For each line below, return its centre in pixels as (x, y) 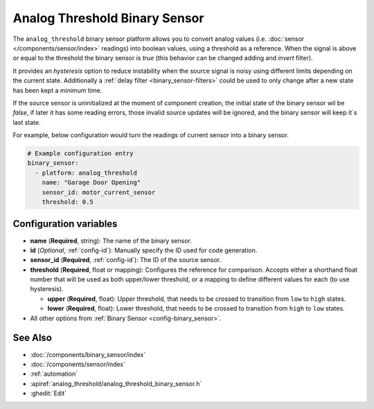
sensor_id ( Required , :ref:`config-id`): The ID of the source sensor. (126, 260)
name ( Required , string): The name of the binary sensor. (111, 241)
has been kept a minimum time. (57, 90)
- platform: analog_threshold (86, 173)
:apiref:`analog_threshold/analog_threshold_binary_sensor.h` (116, 383)
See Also (32, 338)
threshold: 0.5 (68, 202)
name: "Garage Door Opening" (91, 183)
